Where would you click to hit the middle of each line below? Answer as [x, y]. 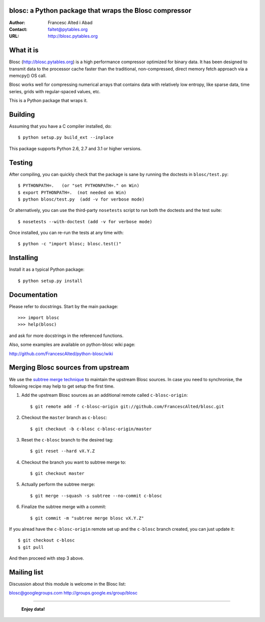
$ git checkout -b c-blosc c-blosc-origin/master [91, 429]
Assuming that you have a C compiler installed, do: [60, 126]
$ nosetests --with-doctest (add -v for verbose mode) [85, 221]
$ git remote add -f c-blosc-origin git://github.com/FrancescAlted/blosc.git [127, 406]
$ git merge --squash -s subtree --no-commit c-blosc [96, 496]
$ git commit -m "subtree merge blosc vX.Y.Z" [87, 518]
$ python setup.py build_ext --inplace [66, 138]
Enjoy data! [33, 609]
